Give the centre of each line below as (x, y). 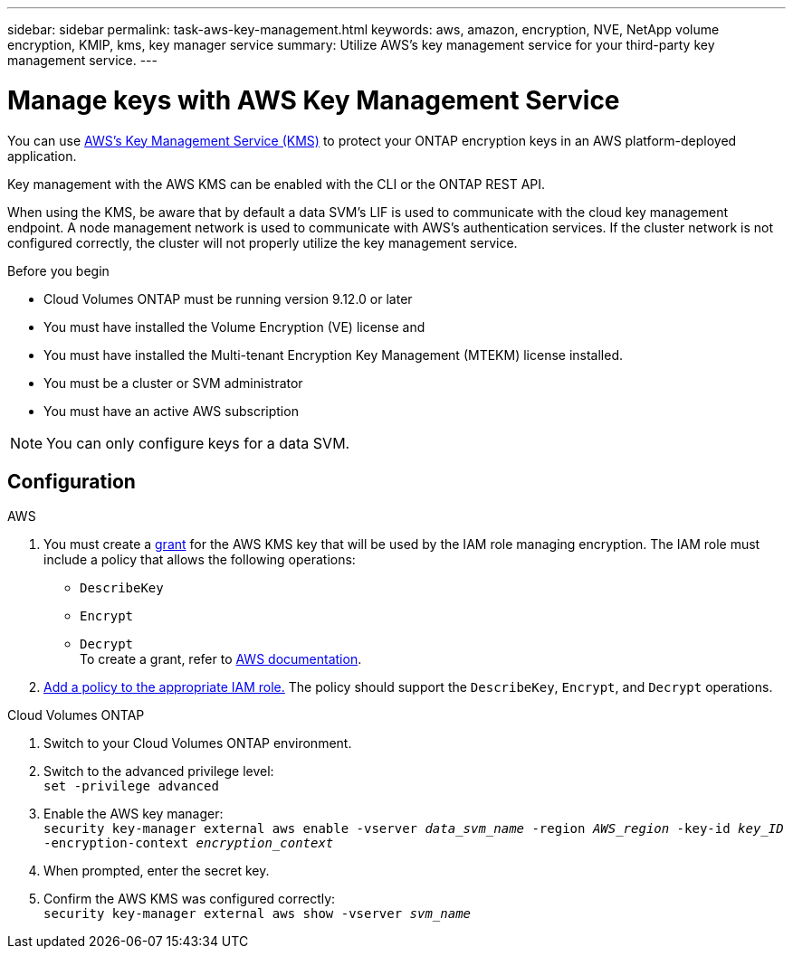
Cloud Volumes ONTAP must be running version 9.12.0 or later (228, 298)
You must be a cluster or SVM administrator (173, 383)
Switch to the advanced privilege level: (159, 771)
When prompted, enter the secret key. (157, 871)
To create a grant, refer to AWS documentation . (221, 659)
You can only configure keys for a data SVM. (198, 443)
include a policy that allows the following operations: (200, 560)
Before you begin (58, 270)
